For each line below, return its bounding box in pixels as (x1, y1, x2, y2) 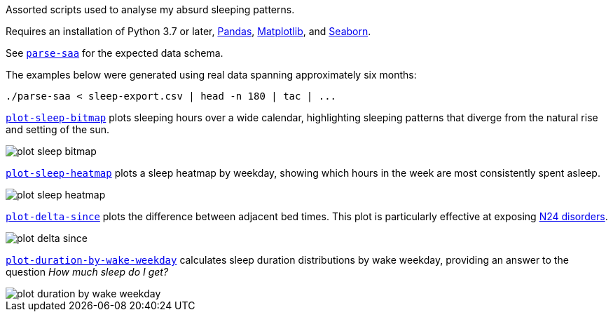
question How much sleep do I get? (6, 266, 169, 278)
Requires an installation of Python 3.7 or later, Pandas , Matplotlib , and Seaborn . (6, 25, 371, 37)
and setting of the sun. (6, 123, 109, 135)
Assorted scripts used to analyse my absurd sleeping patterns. (6, 4, 295, 15)
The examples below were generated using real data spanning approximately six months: (6, 69, 417, 81)
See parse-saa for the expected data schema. (6, 47, 223, 59)
